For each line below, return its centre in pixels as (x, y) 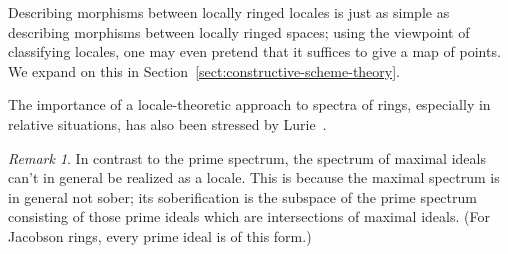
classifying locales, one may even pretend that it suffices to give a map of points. (254, 51)
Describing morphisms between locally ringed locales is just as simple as (229, 12)
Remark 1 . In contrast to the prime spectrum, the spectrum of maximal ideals (247, 157)
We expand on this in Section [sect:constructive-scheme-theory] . (204, 70)
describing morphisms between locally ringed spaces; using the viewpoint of (239, 31)
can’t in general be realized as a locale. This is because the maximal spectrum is (254, 177)
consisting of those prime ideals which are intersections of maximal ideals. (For (249, 216)
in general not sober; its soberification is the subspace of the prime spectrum (242, 196)
